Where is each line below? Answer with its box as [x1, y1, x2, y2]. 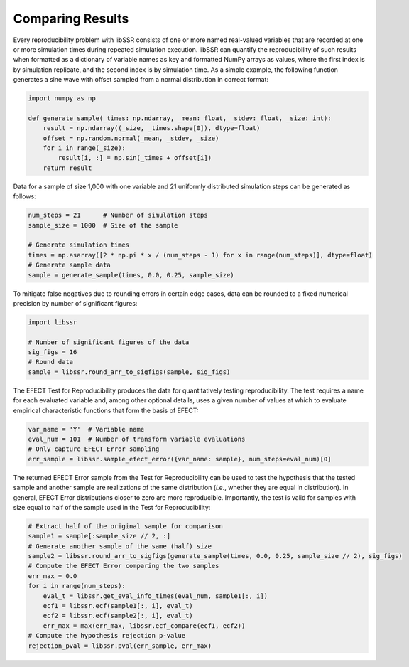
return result [43, 164, 92, 172]
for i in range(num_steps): [28, 582, 126, 590]
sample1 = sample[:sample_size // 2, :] [28, 532, 170, 540]
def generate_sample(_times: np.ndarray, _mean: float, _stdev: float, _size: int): [28, 114, 332, 122]
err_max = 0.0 [28, 572, 77, 580]
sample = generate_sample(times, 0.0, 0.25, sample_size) [28, 271, 234, 279]
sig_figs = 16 [28, 348, 77, 356]
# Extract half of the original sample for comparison [28, 522, 223, 530]
